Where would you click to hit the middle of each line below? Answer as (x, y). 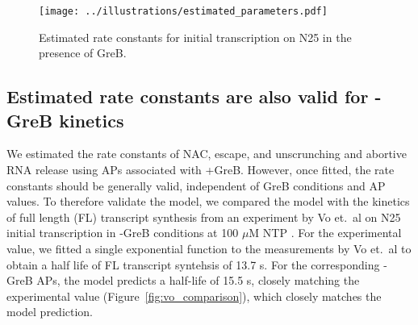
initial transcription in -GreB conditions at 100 (123, 233)
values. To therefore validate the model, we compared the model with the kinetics (208, 201)
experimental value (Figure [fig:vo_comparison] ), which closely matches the (194, 296)
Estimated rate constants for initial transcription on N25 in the (195, 37)
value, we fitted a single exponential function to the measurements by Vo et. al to (209, 248)
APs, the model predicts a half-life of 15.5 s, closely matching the (198, 280)
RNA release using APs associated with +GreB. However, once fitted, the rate (201, 170)
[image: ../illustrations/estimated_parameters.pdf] (183, 11)
